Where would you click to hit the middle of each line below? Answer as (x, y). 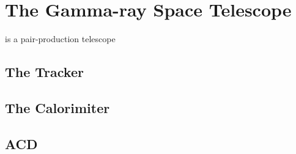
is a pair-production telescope (60, 39)
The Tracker (44, 72)
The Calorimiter (57, 107)
